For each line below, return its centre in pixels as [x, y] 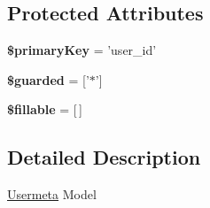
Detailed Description [104, 157]
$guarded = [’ [48, 79]
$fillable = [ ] [45, 109]
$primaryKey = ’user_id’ [82, 50]
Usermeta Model [52, 194]
